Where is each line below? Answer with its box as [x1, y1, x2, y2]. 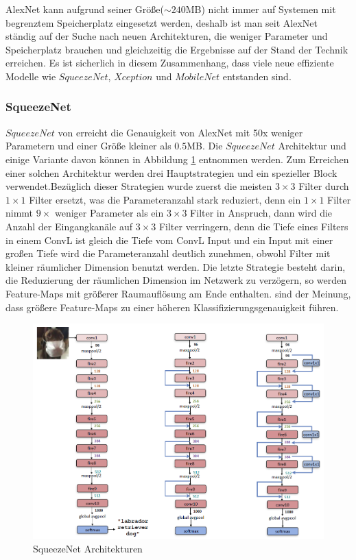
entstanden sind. [222, 69, 292, 83]
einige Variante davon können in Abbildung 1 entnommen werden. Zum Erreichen [5, 151, 349, 166]
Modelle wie [5, 69, 56, 83]
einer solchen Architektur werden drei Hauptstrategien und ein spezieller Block [5, 165, 337, 180]
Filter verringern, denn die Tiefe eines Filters [158, 219, 348, 233]
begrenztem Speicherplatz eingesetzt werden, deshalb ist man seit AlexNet [5, 15, 318, 29]
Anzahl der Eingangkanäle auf [5, 219, 132, 233]
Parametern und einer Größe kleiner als [5, 138, 171, 153]
